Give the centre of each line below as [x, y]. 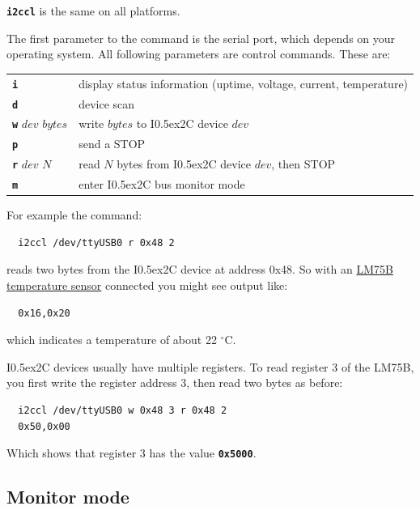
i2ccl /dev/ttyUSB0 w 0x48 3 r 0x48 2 [123, 411]
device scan [107, 103]
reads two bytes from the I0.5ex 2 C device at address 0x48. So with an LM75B [200, 269]
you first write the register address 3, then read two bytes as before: [175, 382]
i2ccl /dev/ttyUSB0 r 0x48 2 [96, 242]
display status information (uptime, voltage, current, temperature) [244, 83]
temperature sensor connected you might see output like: [147, 285]
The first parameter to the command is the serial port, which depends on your [201, 38]
